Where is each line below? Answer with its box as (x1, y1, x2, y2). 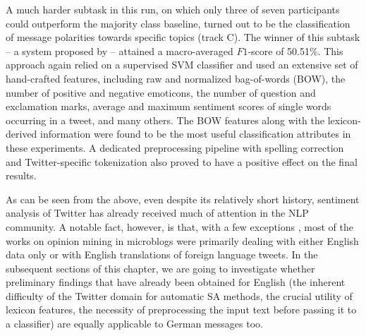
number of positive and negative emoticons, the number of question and (6, 85, 316, 100)
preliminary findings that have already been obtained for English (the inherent (6, 275, 346, 289)
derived (6, 126, 37, 141)
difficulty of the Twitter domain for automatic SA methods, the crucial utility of (6, 288, 353, 303)
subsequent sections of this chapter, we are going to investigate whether (6, 260, 315, 275)
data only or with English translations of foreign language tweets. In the (6, 247, 318, 262)
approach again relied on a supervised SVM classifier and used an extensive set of (6, 57, 358, 72)
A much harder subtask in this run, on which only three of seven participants (6, 2, 340, 16)
